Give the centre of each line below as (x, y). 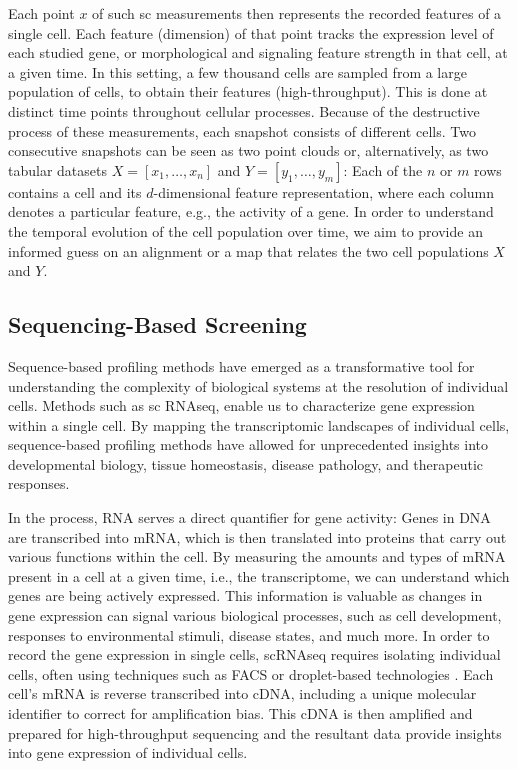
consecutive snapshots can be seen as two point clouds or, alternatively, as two (248, 150)
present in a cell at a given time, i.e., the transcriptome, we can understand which (259, 575)
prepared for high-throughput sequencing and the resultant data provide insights (255, 732)
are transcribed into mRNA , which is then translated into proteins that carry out (257, 536)
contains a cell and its (75, 191)
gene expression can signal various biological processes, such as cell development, (255, 615)
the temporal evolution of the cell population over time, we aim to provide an (245, 230)
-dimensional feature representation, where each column (324, 191)
